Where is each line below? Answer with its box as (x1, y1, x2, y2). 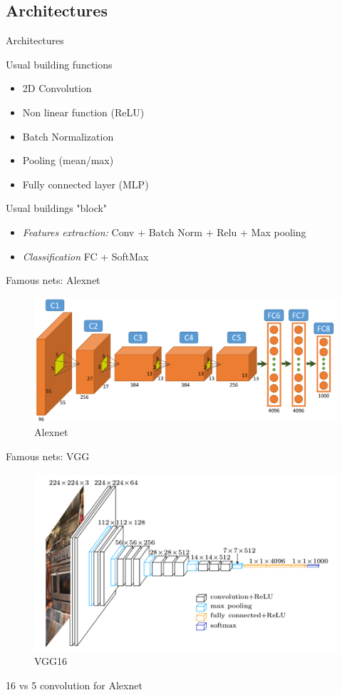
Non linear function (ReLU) (22, 104, 145, 119)
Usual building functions (6, 56, 113, 71)
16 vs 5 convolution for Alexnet (6, 677, 142, 692)
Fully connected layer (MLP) (22, 176, 149, 191)
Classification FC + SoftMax (22, 248, 149, 263)
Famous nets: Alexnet (6, 273, 100, 288)
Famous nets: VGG (6, 449, 90, 464)
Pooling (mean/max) (22, 153, 114, 168)
